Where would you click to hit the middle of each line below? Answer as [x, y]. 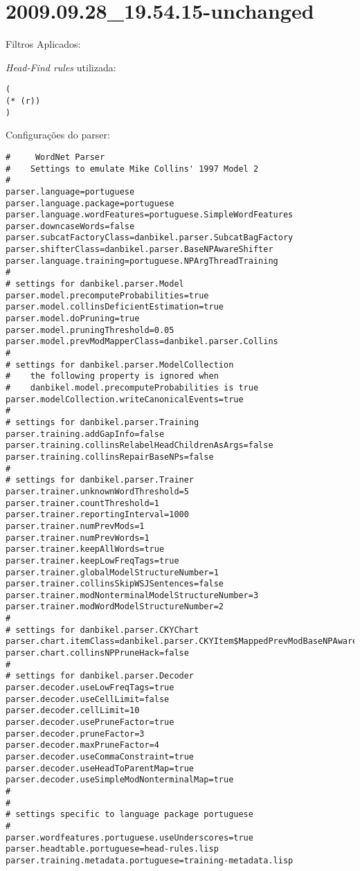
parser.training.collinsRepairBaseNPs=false [110, 457]
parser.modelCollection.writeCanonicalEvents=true [125, 399]
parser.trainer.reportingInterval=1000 [97, 515]
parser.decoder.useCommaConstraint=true [100, 757]
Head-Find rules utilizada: [61, 67]
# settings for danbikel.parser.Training [102, 422]
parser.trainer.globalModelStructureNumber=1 [112, 572]
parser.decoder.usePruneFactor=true [90, 722]
